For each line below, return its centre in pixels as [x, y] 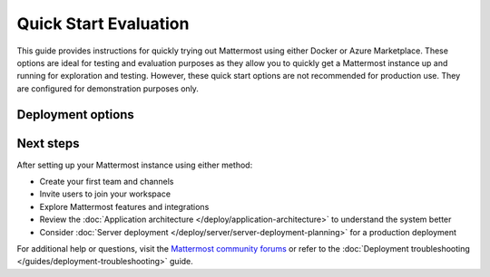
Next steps [48, 143]
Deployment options [76, 115]
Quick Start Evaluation [103, 24]
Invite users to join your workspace [105, 194]
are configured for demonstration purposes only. [108, 88]
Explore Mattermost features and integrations [124, 206]
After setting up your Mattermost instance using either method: [135, 165]
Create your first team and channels [107, 182]
